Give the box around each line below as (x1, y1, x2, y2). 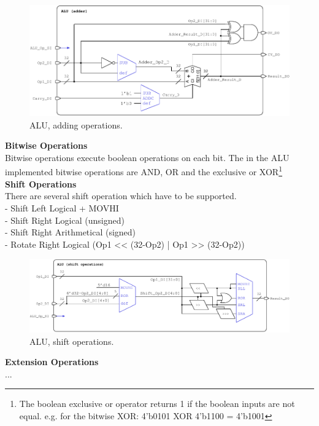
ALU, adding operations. (29, 118, 123, 131)
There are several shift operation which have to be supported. (5, 189, 237, 202)
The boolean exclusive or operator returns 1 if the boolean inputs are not (19, 397, 295, 410)
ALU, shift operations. (29, 334, 114, 347)
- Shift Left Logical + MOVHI (5, 201, 119, 214)
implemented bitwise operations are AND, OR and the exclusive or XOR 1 (5, 164, 283, 178)
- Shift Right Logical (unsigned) (5, 213, 125, 226)
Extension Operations (5, 355, 99, 368)
